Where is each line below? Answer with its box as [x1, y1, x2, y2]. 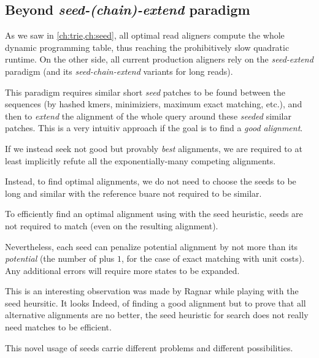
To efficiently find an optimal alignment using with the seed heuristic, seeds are [5, 207, 303, 220]
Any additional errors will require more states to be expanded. [5, 264, 240, 276]
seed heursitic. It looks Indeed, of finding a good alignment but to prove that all [5, 296, 306, 309]
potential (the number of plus [5, 252, 115, 265]
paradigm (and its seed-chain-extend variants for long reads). [5, 64, 233, 77]
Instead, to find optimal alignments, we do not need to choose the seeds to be [5, 175, 296, 188]
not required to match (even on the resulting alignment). [5, 219, 218, 232]
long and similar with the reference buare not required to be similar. [5, 186, 262, 199]
